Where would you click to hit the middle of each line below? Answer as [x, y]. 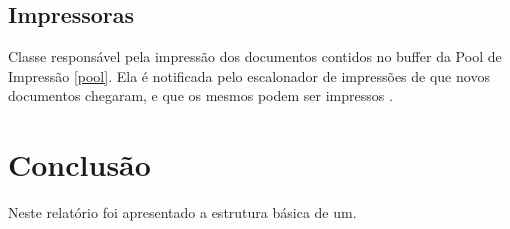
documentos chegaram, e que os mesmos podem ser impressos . [200, 95]
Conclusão [79, 164]
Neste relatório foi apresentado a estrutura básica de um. [182, 212]
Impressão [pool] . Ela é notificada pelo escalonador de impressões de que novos [249, 75]
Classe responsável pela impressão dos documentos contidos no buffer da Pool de [255, 56]
